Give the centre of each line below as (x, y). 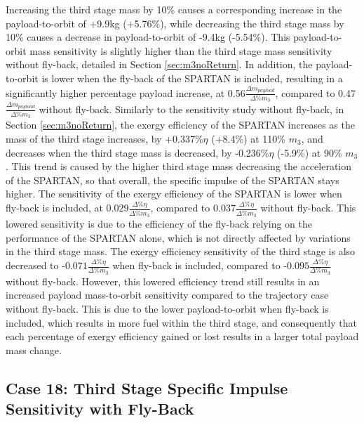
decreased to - (35, 265)
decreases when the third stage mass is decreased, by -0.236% (137, 152)
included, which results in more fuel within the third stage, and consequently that (181, 322)
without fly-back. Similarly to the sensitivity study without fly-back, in (191, 109)
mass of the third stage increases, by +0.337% (105, 139)
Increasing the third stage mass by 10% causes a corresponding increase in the (174, 9)
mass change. (34, 350)
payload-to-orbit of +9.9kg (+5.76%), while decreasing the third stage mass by (175, 23)
